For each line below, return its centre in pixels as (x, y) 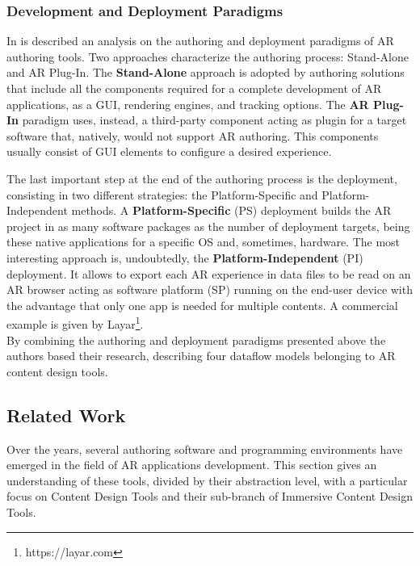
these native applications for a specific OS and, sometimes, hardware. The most (204, 242)
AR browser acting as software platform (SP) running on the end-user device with (210, 289)
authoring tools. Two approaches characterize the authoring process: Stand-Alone (208, 56)
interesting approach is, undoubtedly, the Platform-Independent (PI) (185, 257)
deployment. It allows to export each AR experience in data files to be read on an (209, 273)
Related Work (66, 415)
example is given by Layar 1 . (75, 323)
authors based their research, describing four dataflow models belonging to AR (201, 356)
